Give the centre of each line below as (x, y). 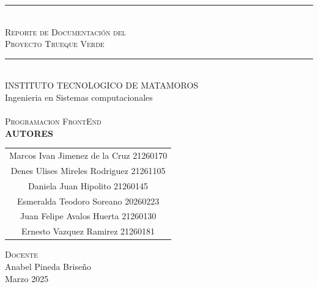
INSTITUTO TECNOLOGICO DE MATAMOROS (102, 85)
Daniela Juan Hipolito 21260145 (88, 185)
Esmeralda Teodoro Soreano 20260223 (88, 201)
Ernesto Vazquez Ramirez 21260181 (88, 231)
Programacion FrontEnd (53, 121)
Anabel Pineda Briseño (48, 266)
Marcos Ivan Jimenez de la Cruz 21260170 (88, 155)
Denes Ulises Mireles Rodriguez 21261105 (88, 170)
